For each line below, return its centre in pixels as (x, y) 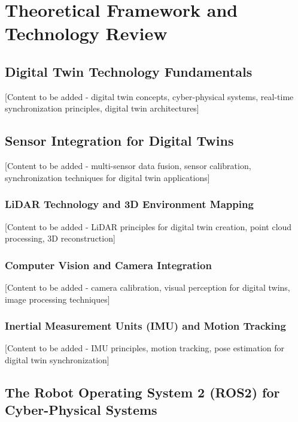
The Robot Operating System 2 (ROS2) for (142, 392)
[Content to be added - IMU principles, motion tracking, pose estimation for (145, 348)
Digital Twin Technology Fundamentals (129, 71)
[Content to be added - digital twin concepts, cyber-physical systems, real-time (149, 96)
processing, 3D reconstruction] (60, 238)
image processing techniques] (57, 299)
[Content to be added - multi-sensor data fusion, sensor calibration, (128, 166)
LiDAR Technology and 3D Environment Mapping (129, 204)
